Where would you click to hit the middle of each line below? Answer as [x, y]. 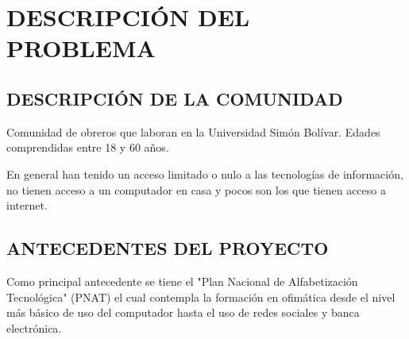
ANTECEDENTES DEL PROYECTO [168, 248]
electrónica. [34, 327]
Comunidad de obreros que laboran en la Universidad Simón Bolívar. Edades [193, 131]
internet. [27, 205]
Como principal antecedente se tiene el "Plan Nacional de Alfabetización [182, 281]
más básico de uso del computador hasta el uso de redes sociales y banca [183, 312]
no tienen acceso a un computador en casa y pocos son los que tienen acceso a [196, 189]
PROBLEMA [81, 48]
